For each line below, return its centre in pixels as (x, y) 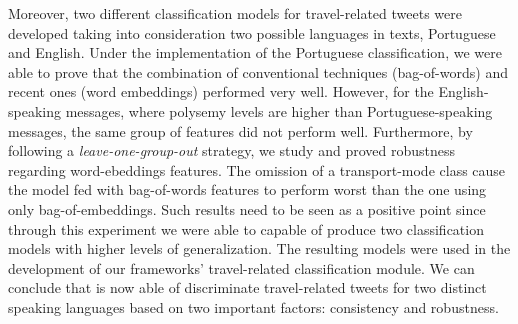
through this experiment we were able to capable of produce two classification (246, 228)
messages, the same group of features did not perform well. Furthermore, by (240, 130)
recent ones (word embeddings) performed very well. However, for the (221, 91)
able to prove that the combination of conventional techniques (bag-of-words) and (258, 71)
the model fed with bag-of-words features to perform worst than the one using (247, 189)
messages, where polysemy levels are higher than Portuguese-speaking (279, 110)
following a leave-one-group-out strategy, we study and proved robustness (231, 150)
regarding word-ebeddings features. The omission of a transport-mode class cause (257, 169)
